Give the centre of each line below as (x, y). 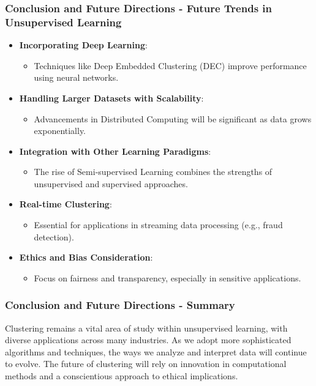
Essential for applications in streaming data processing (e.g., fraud (158, 225)
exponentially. (60, 131)
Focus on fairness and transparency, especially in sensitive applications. (167, 277)
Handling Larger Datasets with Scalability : (111, 98)
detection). (54, 236)
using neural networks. (76, 77)
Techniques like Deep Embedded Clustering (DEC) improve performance (170, 65)
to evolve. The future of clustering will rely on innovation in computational (146, 364)
